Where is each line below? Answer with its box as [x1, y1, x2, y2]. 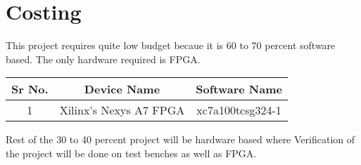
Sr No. [11, 81, 49, 98]
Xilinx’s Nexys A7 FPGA [59, 102, 185, 119]
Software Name [196, 81, 282, 98]
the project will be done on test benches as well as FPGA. [6, 145, 257, 160]
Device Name [84, 81, 160, 98]
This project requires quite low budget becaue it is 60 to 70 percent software [6, 38, 336, 53]
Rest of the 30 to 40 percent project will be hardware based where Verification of [6, 132, 355, 147]
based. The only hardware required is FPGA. [6, 51, 201, 66]
